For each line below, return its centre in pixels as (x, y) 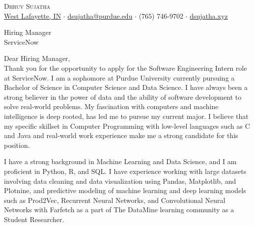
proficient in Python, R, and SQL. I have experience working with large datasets (125, 171)
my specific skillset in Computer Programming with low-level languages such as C (127, 126)
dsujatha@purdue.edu (100, 15)
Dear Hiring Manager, (37, 58)
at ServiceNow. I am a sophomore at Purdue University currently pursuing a (119, 77)
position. (17, 145)
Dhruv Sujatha (27, 6)
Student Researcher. (34, 219)
